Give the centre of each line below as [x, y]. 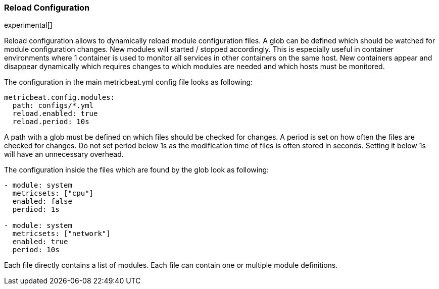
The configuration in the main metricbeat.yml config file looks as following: [129, 82]
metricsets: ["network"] [61, 234]
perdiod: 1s [36, 210]
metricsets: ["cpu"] [53, 193]
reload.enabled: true [55, 114]
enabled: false [42, 201]
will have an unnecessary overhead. [64, 154]
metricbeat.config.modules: [60, 98]
